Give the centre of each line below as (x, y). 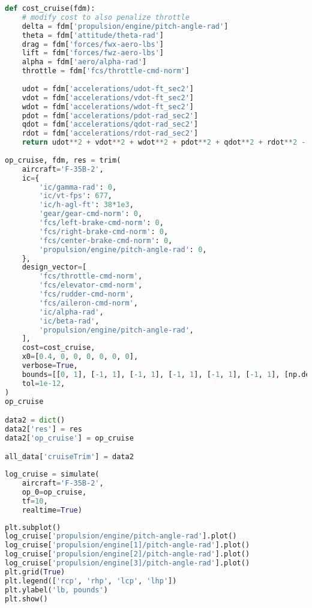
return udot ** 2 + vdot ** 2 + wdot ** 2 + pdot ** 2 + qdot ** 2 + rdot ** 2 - (164, 143)
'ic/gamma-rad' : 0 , (78, 187)
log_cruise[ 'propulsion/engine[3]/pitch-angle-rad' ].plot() (127, 563)
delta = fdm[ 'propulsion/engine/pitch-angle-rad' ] (125, 26)
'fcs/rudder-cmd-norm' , (86, 294)
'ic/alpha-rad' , (71, 312)
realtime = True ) (52, 510)
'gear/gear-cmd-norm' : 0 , (91, 214)
